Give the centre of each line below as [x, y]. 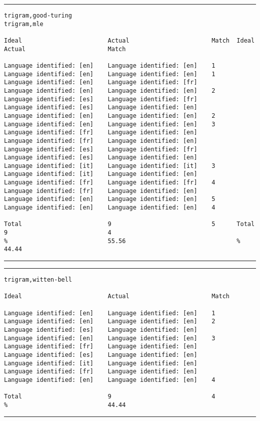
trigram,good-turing [38, 16]
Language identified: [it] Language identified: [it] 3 [110, 166]
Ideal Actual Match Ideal [129, 40]
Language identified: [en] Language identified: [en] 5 [110, 199]
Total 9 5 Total [129, 224]
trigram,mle [24, 24]
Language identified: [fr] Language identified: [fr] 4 [110, 183]
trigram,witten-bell [38, 280]
